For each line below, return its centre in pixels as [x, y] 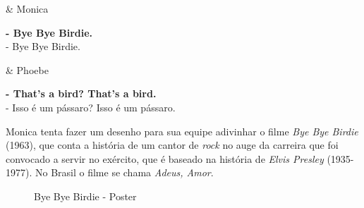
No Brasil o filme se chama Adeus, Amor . [124, 172]
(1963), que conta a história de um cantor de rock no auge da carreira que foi [172, 145]
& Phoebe [27, 69]
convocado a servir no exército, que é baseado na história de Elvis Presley [165, 158]
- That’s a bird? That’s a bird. [81, 93]
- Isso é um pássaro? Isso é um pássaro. [91, 107]
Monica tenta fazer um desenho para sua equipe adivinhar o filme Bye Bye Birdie [182, 131]
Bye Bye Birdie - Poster [85, 196]
